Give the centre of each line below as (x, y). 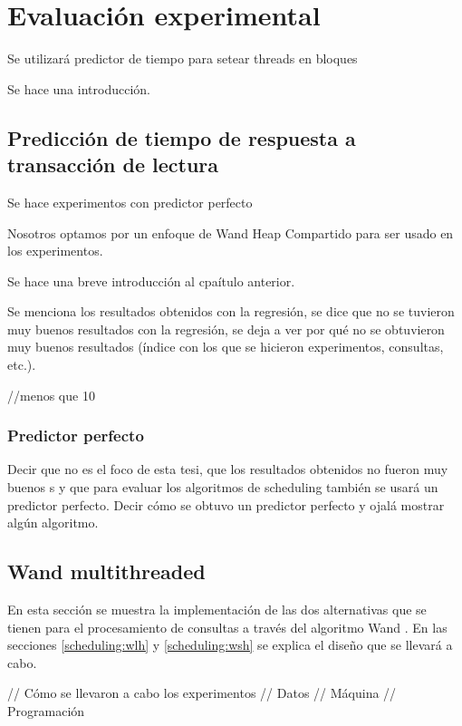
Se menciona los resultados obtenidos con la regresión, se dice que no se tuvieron (231, 311)
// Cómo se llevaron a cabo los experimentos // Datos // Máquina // (202, 693)
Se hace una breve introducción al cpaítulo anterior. (151, 281)
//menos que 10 (51, 395)
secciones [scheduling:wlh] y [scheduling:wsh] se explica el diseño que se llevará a (230, 645)
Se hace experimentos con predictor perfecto (130, 202)
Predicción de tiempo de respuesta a (182, 137)
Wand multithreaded (106, 571)
